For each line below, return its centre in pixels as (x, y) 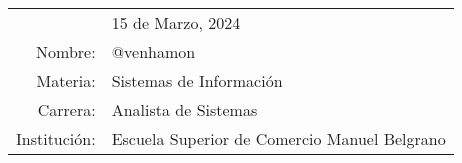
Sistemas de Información (197, 80)
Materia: (66, 80)
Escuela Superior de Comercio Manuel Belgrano (278, 138)
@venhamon (153, 51)
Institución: (56, 138)
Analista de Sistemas (184, 109)
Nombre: (66, 51)
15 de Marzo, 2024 (176, 22)
